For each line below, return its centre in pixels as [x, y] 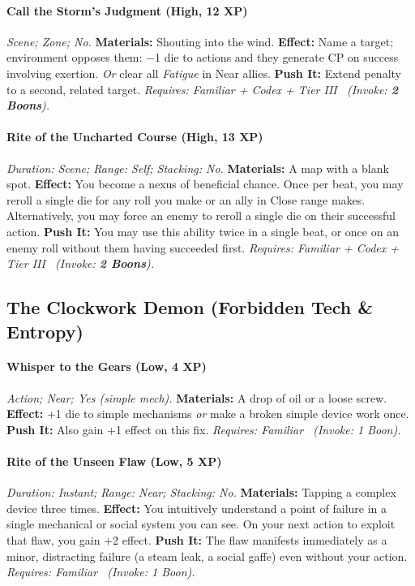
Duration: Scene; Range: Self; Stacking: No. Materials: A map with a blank [198, 168]
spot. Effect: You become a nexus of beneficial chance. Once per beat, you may [205, 184]
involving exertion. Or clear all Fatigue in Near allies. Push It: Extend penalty [204, 73]
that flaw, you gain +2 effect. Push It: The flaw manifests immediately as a [197, 540]
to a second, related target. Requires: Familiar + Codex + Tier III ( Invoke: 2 [202, 89]
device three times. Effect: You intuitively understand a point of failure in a [197, 508]
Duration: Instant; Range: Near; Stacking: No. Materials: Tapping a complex [201, 492]
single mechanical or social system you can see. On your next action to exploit [201, 524]
